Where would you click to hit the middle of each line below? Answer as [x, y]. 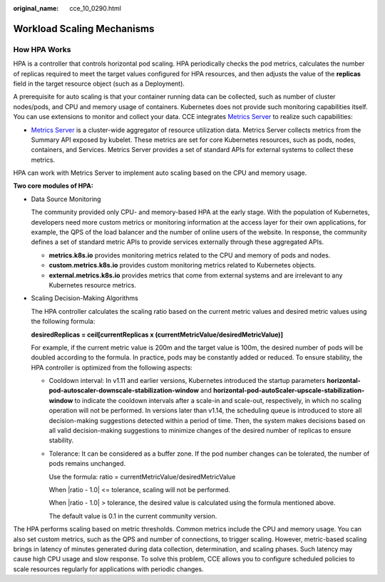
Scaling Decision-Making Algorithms [84, 298]
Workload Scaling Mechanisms [84, 29]
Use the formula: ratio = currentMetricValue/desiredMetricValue [142, 476]
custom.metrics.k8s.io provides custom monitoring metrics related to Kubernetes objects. [183, 265]
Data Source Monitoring [66, 199]
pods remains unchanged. [87, 464]
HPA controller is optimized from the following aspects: [112, 367]
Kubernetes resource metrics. [93, 285]
